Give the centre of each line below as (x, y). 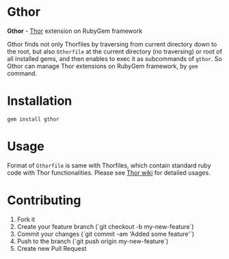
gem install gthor (33, 119)
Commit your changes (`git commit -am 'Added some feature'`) (106, 234)
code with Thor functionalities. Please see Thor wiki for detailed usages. (109, 173)
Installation (40, 101)
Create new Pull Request (52, 248)
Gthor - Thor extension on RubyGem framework (75, 31)
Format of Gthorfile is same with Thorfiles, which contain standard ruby (109, 165)
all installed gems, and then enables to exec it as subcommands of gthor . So (114, 58)
